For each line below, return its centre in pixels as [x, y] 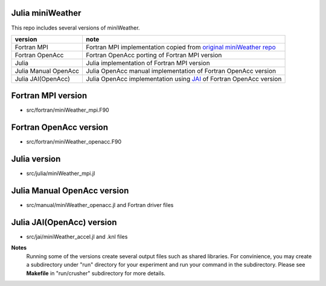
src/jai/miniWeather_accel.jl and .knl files [77, 237]
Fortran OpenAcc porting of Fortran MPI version [154, 55]
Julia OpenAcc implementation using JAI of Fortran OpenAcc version [184, 78]
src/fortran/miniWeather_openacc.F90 [74, 142]
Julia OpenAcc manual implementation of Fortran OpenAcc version [181, 71]
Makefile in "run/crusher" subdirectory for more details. [96, 273]
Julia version [36, 159]
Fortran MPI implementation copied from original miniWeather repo [181, 47]
